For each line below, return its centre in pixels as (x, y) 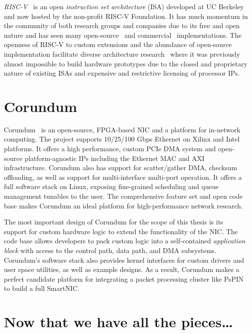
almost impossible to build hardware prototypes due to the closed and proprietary (126, 63)
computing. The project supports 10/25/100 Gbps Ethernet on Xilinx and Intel (122, 139)
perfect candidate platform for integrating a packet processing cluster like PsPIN (124, 278)
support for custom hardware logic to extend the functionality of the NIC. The (121, 231)
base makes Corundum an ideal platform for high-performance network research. (123, 205)
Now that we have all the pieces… (118, 322)
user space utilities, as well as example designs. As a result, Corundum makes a (122, 269)
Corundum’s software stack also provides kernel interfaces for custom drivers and (124, 260)
